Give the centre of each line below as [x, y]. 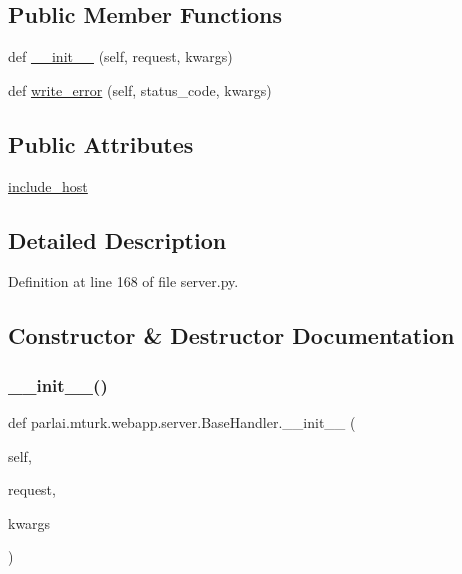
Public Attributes [101, 143]
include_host [48, 185]
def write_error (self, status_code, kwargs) [140, 89]
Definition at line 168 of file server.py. [123, 281]
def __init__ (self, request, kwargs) [120, 56]
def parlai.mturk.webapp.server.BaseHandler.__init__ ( [182, 421]
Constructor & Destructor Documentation [231, 335]
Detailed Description [117, 239]
